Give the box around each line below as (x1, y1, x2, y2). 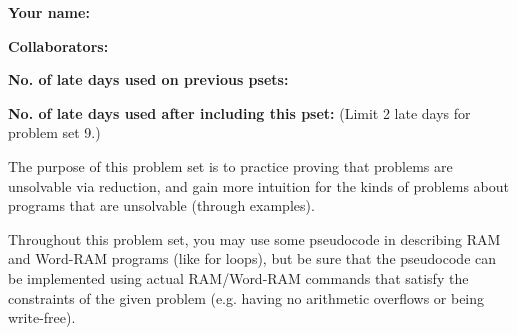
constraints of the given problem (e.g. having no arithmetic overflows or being (8, 287, 485, 308)
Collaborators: (8, 35, 109, 56)
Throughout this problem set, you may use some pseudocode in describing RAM (8, 228, 501, 249)
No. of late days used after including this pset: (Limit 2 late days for (8, 102, 471, 123)
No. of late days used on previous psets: (8, 69, 289, 90)
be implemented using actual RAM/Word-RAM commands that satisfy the (8, 267, 469, 288)
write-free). (8, 307, 76, 328)
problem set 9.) (8, 122, 101, 143)
